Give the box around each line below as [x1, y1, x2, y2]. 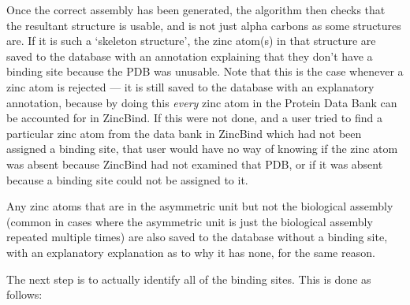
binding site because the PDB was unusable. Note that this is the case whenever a [6, 63, 404, 80]
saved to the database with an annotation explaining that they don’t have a [6, 47, 373, 64]
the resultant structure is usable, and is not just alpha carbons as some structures [6, 17, 401, 33]
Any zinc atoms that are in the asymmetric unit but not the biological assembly [6, 198, 393, 214]
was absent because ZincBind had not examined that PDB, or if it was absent [6, 155, 383, 172]
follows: [6, 286, 43, 303]
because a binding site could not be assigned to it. [6, 171, 248, 188]
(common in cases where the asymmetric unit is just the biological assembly [6, 213, 373, 229]
